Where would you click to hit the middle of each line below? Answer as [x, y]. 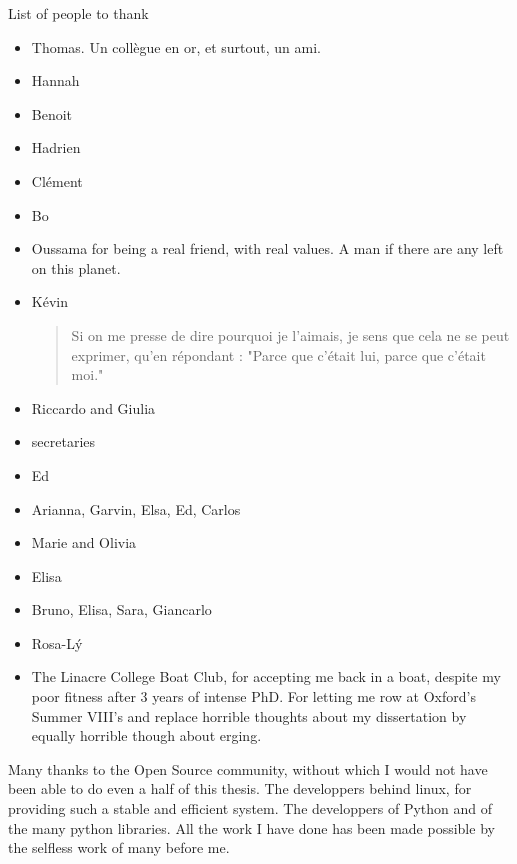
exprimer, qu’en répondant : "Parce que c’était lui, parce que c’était [278, 354]
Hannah [55, 80]
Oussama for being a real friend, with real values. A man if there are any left [267, 248]
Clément [57, 180]
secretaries [63, 441]
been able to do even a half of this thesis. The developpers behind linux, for [240, 788]
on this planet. [76, 267]
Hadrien [56, 147]
